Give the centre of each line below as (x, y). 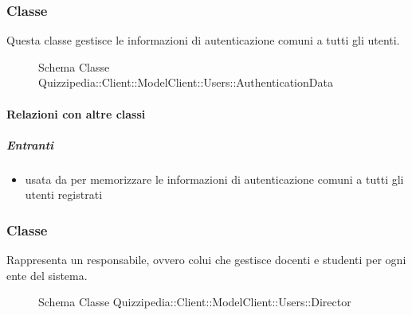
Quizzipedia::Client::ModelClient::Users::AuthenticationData (186, 82)
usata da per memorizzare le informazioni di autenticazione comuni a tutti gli (214, 179)
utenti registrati (64, 194)
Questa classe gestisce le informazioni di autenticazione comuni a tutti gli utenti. (203, 40)
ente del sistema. (47, 275)
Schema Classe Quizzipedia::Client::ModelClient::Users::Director (195, 302)
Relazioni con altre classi (76, 113)
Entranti (30, 144)
